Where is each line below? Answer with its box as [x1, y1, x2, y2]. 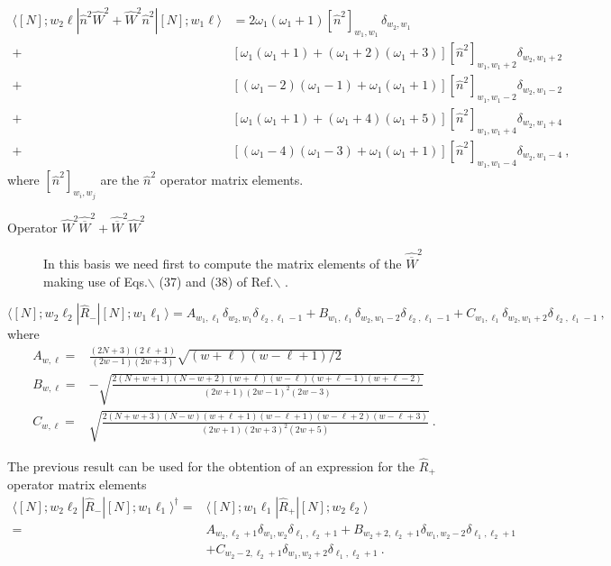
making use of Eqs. [43, 271, 148, 290]
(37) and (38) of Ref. [159, 271, 274, 290]
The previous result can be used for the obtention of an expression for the [7, 456, 415, 475]
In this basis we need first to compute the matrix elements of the [43, 254, 402, 273]
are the [100, 170, 140, 189]
